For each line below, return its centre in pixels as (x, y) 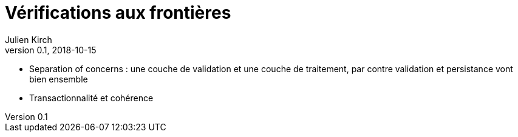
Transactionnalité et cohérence (91, 98)
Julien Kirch (29, 39)
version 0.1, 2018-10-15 (51, 50)
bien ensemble (59, 79)
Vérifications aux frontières (118, 13)
